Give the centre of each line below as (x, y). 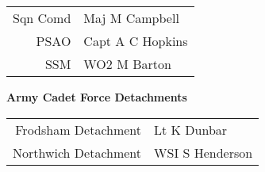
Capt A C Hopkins (136, 41)
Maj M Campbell (131, 18)
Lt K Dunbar (191, 129)
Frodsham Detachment (79, 129)
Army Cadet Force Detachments (97, 97)
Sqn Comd (42, 18)
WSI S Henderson (204, 152)
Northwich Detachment (77, 152)
